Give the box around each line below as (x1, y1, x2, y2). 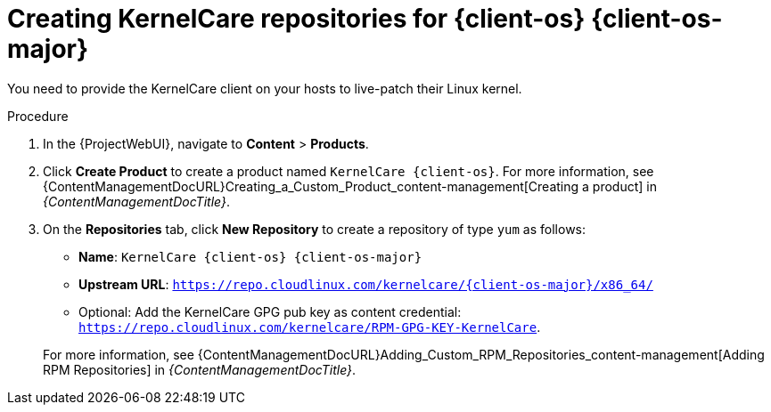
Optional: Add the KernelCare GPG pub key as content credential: (78, 303, 462, 319)
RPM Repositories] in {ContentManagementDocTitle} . (43, 361, 357, 377)
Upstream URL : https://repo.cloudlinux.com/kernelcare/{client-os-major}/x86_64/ (78, 276, 653, 292)
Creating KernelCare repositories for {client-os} (7, 4, 586, 34)
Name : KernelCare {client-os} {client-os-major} (78, 248, 422, 264)
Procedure (7, 108, 69, 124)
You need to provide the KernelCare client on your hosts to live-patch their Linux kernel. (7, 80, 522, 96)
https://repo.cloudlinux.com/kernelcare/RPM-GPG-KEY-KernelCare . (78, 319, 541, 335)
